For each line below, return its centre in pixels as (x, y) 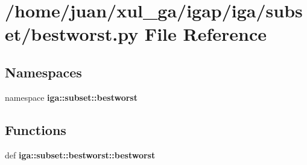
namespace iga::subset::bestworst (71, 97)
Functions (36, 129)
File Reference (205, 34)
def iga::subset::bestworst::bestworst (80, 154)
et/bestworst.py (72, 34)
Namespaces (43, 72)
